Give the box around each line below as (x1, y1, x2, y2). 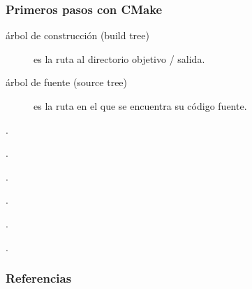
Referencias (6, 269, 72, 287)
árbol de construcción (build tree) (6, 28, 149, 43)
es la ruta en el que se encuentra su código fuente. (34, 99, 247, 113)
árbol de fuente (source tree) (6, 75, 128, 90)
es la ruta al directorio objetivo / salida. (34, 51, 205, 66)
